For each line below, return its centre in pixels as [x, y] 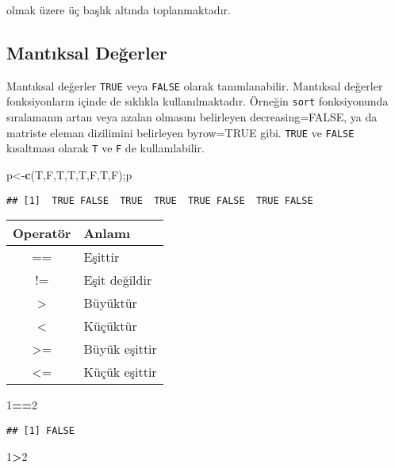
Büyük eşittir [120, 349]
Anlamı [107, 233]
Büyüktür [110, 303]
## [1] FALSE [40, 430]
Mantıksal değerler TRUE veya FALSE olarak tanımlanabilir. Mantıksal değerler [195, 85]
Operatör [42, 233]
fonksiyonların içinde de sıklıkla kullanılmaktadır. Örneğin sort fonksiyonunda [197, 101]
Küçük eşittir [120, 372]
